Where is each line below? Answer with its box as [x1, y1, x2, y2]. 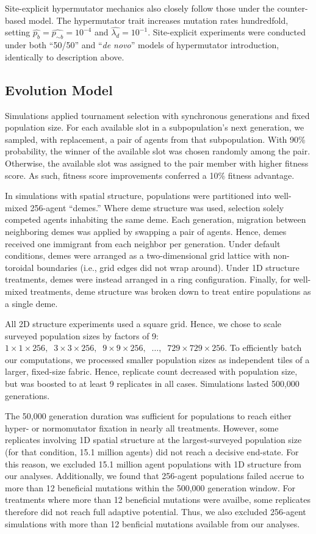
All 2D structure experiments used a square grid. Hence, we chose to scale [5, 317, 282, 330]
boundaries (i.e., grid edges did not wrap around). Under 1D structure [37, 261, 300, 273]
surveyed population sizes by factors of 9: [5, 329, 159, 342]
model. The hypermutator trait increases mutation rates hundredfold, [28, 13, 289, 26]
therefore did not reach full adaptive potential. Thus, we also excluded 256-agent [5, 505, 306, 518]
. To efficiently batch [224, 341, 302, 354]
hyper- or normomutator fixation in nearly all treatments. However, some [5, 421, 279, 434]
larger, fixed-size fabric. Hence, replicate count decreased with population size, [5, 365, 298, 378]
